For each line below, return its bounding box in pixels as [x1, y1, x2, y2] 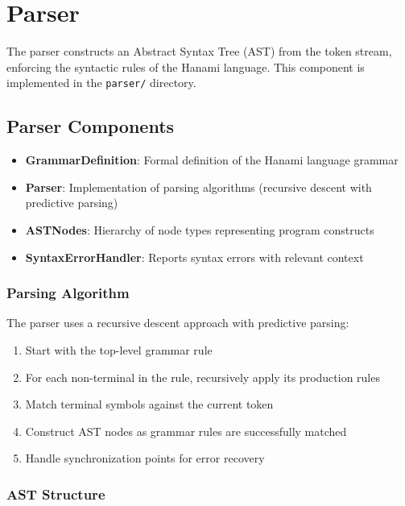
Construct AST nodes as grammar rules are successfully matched [25, 422, 347, 439]
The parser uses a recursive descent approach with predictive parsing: [6, 314, 349, 331]
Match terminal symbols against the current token [25, 396, 274, 413]
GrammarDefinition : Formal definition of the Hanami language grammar [25, 151, 399, 168]
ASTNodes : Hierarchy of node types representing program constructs [25, 221, 374, 238]
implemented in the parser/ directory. [6, 74, 196, 91]
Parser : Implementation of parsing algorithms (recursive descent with [25, 178, 372, 195]
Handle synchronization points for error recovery [25, 450, 265, 467]
